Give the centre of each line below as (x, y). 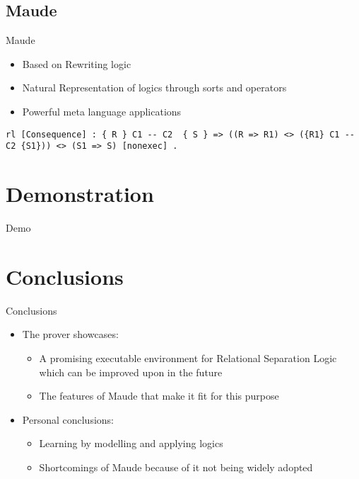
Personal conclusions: (68, 419)
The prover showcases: (70, 334)
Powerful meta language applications (102, 111)
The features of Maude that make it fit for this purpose (159, 396)
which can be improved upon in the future (131, 372)
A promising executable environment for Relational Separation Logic (188, 357)
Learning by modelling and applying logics (131, 443)
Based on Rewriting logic (77, 63)
